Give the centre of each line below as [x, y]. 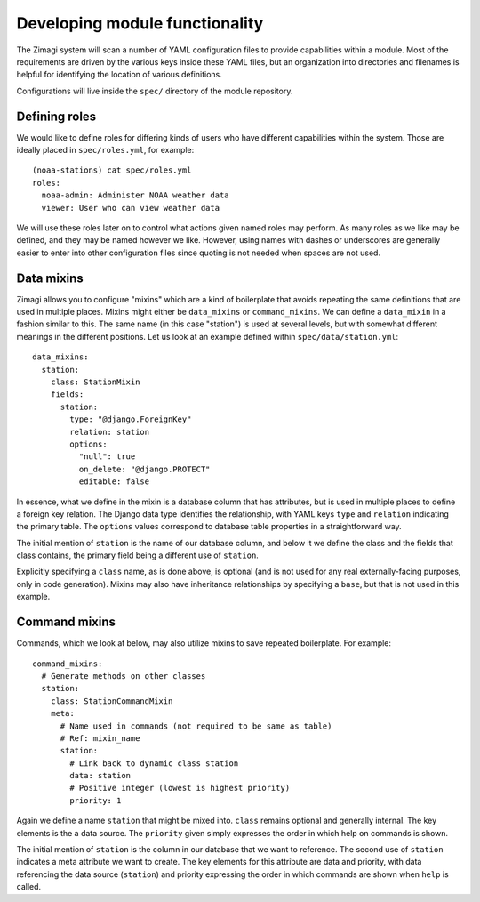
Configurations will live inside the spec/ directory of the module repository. [155, 91]
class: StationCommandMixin [112, 701]
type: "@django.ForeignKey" [131, 419]
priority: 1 [96, 800]
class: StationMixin [95, 382]
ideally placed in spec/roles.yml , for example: [105, 150]
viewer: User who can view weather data [131, 208]
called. [29, 887]
